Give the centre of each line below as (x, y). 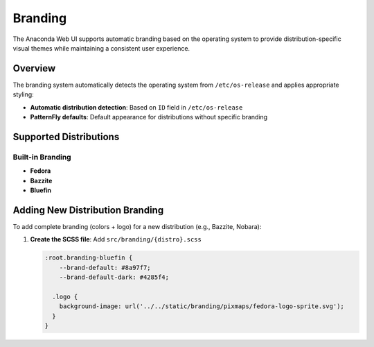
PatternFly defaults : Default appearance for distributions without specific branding (149, 117)
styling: (23, 94)
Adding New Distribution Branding (88, 210)
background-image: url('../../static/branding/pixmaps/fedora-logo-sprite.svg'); (202, 306)
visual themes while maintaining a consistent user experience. (101, 48)
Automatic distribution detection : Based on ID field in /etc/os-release (136, 107)
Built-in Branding (42, 157)
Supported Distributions (66, 136)
